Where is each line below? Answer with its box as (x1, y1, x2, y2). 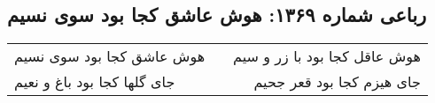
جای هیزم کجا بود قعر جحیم (253, 71, 421, 92)
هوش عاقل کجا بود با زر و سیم (233, 46, 421, 67)
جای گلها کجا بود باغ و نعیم (14, 71, 175, 92)
